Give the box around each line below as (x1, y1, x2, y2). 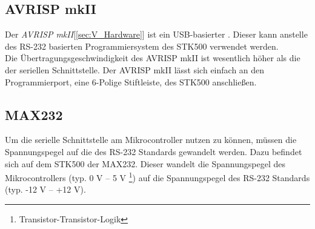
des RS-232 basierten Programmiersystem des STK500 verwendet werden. (5, 39, 279, 52)
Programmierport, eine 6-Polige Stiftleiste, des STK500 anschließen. (5, 75, 257, 88)
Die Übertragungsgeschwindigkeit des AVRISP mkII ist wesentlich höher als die (5, 51, 300, 64)
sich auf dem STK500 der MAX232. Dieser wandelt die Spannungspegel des (5, 157, 285, 170)
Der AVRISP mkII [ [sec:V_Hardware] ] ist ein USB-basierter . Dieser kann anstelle (5, 28, 308, 41)
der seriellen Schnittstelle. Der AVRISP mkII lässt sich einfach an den (5, 63, 265, 76)
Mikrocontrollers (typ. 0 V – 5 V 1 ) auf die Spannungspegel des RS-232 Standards (5, 170, 310, 184)
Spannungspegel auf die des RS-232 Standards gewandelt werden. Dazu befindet (5, 145, 302, 158)
